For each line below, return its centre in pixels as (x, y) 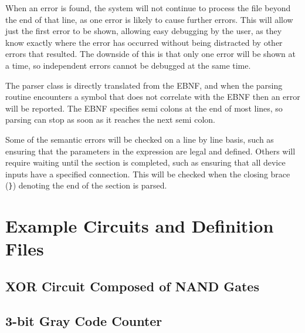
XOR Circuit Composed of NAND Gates (132, 286)
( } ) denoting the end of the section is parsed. (86, 185)
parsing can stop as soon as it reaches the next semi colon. (110, 120)
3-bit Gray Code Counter (84, 320)
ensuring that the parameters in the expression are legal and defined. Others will (150, 151)
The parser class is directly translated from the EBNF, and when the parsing (144, 85)
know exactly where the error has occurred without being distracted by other (144, 42)
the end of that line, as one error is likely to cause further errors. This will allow (149, 19)
